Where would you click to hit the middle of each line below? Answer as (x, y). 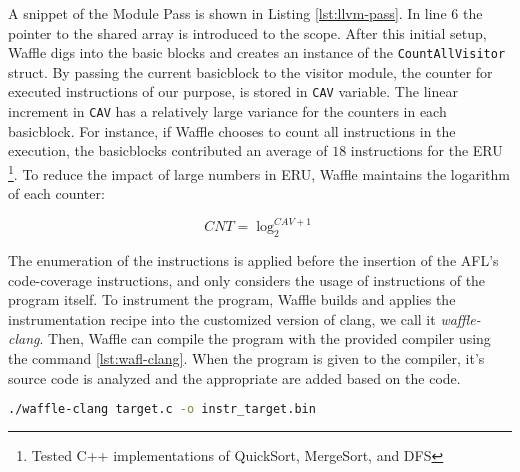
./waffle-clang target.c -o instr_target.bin (162, 409)
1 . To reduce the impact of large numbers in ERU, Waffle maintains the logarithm (259, 172)
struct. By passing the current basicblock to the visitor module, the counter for (250, 71)
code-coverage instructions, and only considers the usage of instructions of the (247, 279)
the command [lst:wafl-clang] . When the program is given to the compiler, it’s (246, 358)
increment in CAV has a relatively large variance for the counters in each (227, 111)
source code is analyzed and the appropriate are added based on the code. (234, 377)
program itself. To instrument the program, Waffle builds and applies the (232, 299)
